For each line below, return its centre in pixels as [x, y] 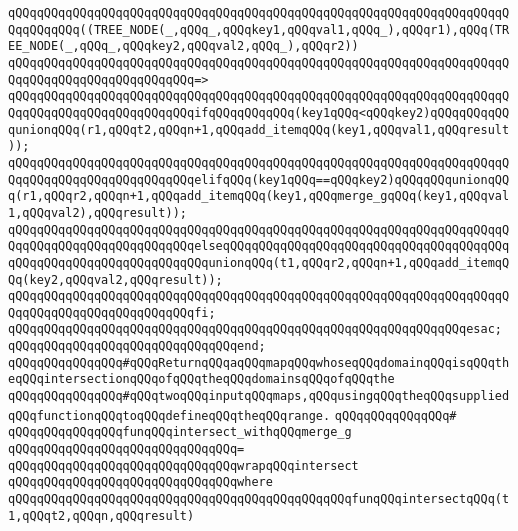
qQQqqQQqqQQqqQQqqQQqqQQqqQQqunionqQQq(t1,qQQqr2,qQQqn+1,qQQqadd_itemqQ [259, 262]
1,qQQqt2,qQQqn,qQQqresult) [101, 515]
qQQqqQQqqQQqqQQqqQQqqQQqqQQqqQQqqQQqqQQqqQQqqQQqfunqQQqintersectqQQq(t [259, 499]
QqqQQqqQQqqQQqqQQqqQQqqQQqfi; [112, 312]
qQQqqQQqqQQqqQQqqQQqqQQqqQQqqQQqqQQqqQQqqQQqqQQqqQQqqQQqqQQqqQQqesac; [255, 329]
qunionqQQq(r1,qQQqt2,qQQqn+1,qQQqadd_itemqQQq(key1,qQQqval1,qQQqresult [259, 129]
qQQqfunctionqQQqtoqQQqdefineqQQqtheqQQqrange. [169, 415]
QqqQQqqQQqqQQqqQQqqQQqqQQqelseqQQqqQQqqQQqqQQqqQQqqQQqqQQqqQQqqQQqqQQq [259, 246]
